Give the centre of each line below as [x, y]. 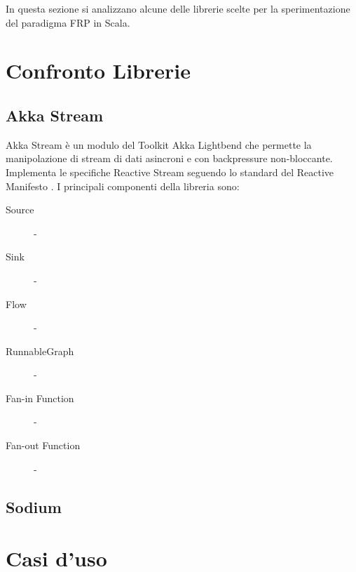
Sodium [34, 506]
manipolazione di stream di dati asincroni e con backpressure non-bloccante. [169, 158]
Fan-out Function [43, 445]
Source [20, 209]
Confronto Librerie [98, 71]
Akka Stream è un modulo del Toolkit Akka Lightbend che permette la [159, 144]
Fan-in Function [40, 398]
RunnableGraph [40, 351]
